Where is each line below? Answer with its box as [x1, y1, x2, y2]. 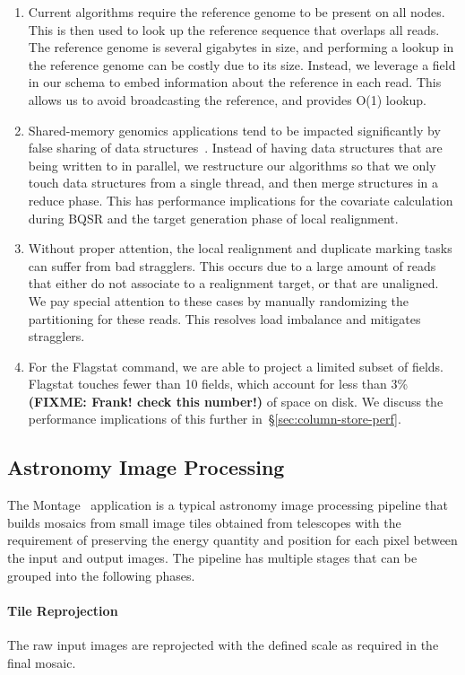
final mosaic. [7, 653, 76, 671]
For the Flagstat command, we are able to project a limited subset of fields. [28, 356, 443, 375]
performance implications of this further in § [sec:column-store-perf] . [28, 409, 401, 428]
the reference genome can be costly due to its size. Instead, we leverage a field [28, 55, 456, 74]
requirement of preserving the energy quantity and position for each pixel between [7, 530, 458, 549]
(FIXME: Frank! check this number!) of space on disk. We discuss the [28, 391, 443, 410]
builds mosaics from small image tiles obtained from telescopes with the [7, 513, 401, 531]
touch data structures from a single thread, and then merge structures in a [28, 173, 439, 192]
